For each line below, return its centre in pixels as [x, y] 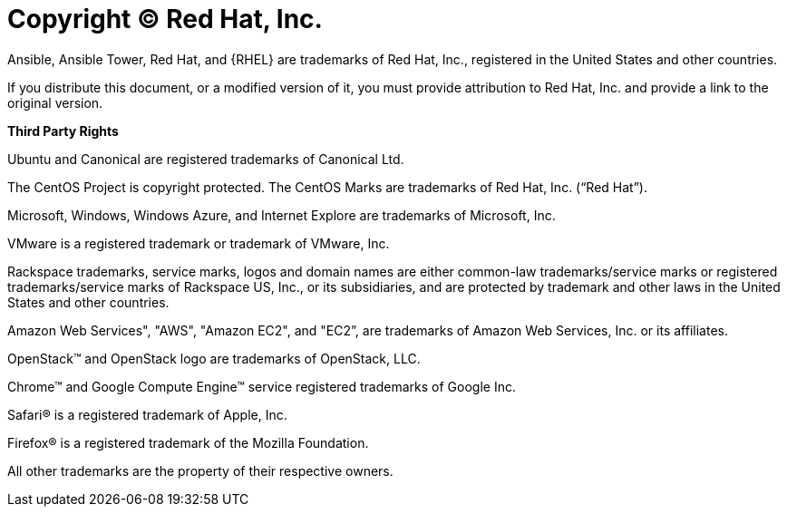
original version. [55, 102]
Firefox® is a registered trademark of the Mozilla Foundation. [188, 442]
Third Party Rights [63, 131]
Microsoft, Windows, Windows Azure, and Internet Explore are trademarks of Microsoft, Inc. [282, 215]
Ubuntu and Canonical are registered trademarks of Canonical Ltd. [206, 159]
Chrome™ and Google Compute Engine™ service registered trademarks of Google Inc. [262, 386]
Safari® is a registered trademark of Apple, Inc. [147, 414]
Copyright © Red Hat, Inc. [165, 19]
